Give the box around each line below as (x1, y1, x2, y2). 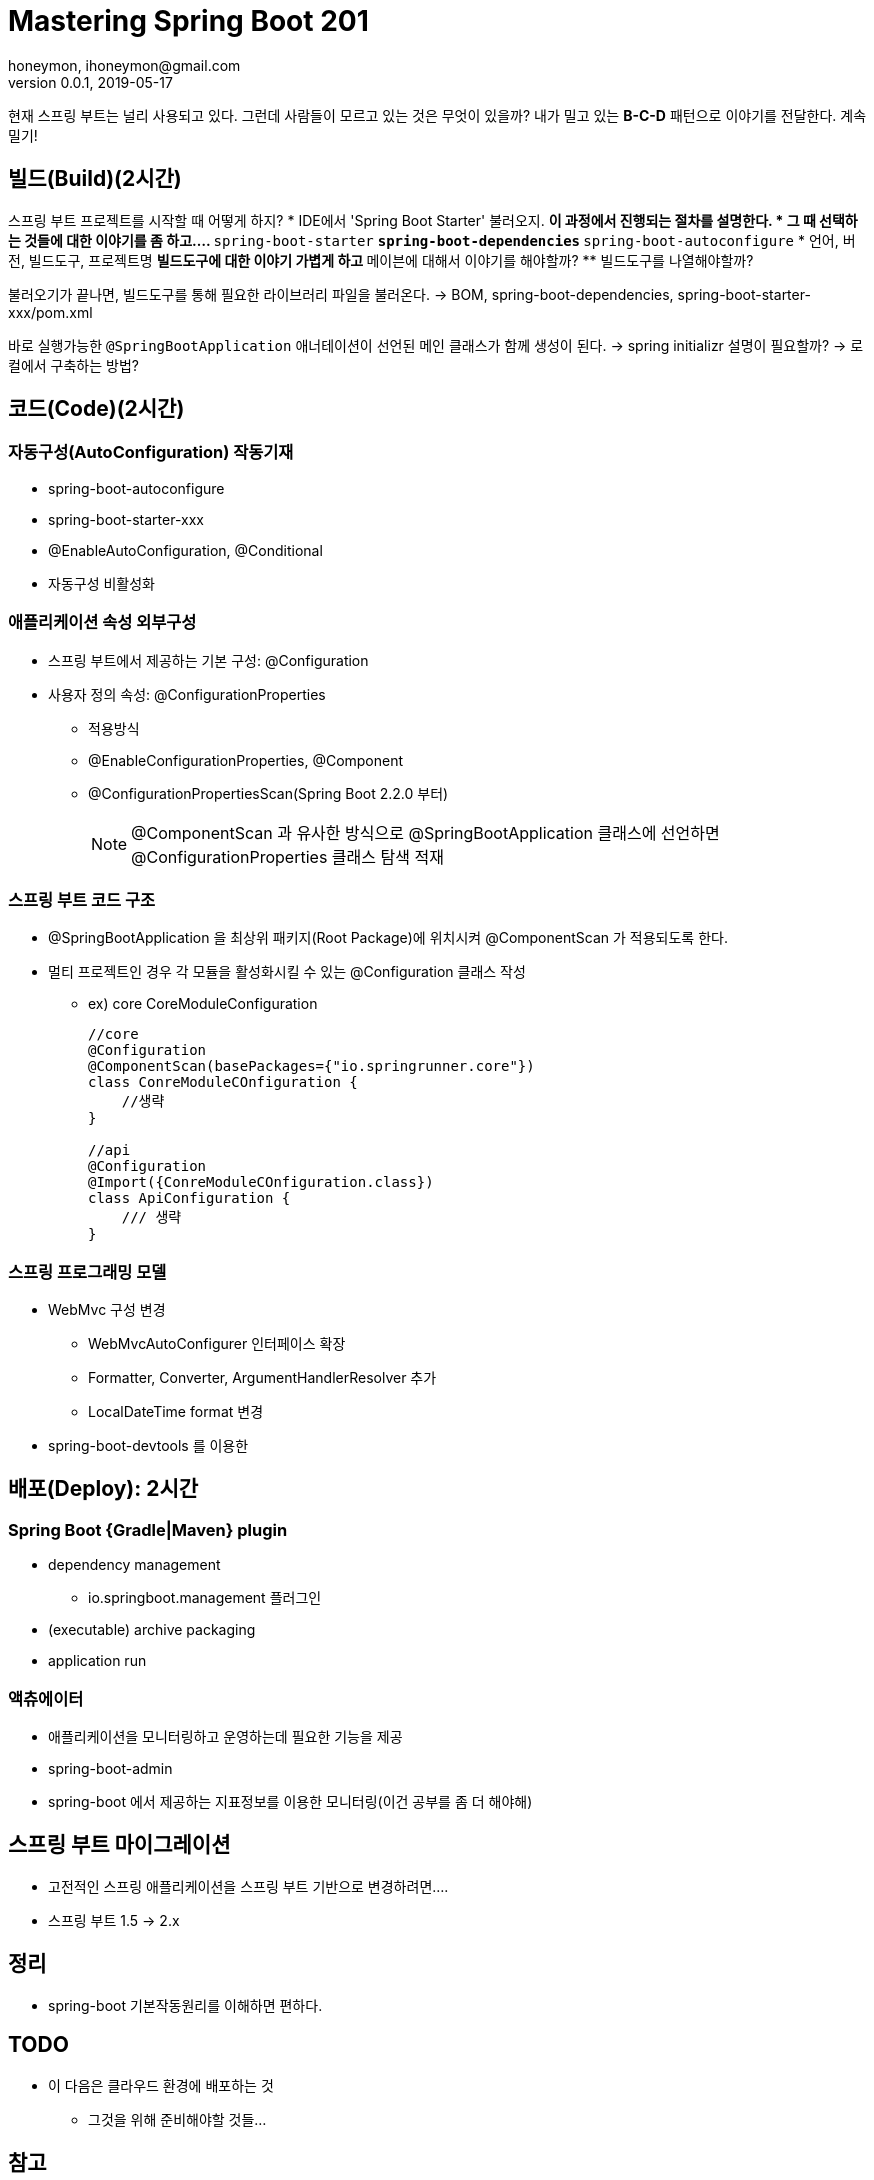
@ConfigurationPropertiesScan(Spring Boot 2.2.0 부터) (88, 784, 449, 802)
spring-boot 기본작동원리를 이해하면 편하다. (48, 1996, 323, 2014)
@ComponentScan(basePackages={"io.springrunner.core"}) (88, 1058, 535, 1075)
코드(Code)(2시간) (8, 396, 185, 422)
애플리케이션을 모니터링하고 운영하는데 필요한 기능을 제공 (48, 1728, 403, 1746)
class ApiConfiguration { (88, 1190, 291, 1207)
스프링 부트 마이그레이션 (8, 1832, 231, 1858)
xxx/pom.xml (8, 303, 93, 321)
